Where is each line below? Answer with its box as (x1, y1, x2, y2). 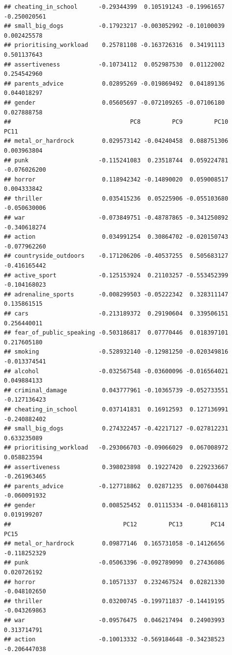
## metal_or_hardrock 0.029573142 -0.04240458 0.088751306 (4, 137, 229, 145)
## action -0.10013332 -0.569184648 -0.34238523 (4, 636, 225, 643)
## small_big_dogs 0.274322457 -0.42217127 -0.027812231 (4, 425, 229, 432)
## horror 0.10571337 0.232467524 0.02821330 (4, 578, 225, 586)
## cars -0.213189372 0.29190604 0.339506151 (4, 310, 229, 317)
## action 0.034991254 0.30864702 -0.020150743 (4, 233, 229, 241)
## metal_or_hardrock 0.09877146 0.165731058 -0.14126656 (4, 540, 225, 547)
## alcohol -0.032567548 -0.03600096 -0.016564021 (4, 367, 229, 375)
